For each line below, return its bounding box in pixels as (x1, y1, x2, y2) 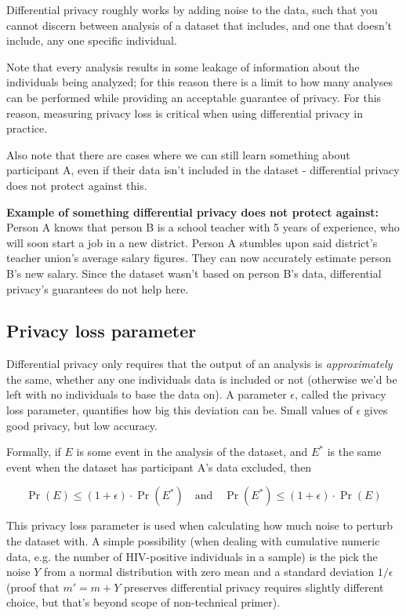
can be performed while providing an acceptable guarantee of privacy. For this (6, 89, 382, 105)
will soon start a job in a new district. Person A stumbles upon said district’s (6, 234, 378, 250)
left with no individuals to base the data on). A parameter (6, 386, 287, 403)
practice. (6, 120, 48, 137)
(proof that (6, 578, 60, 595)
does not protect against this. (6, 177, 147, 193)
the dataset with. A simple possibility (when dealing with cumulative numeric (6, 533, 380, 549)
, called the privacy (295, 386, 386, 403)
